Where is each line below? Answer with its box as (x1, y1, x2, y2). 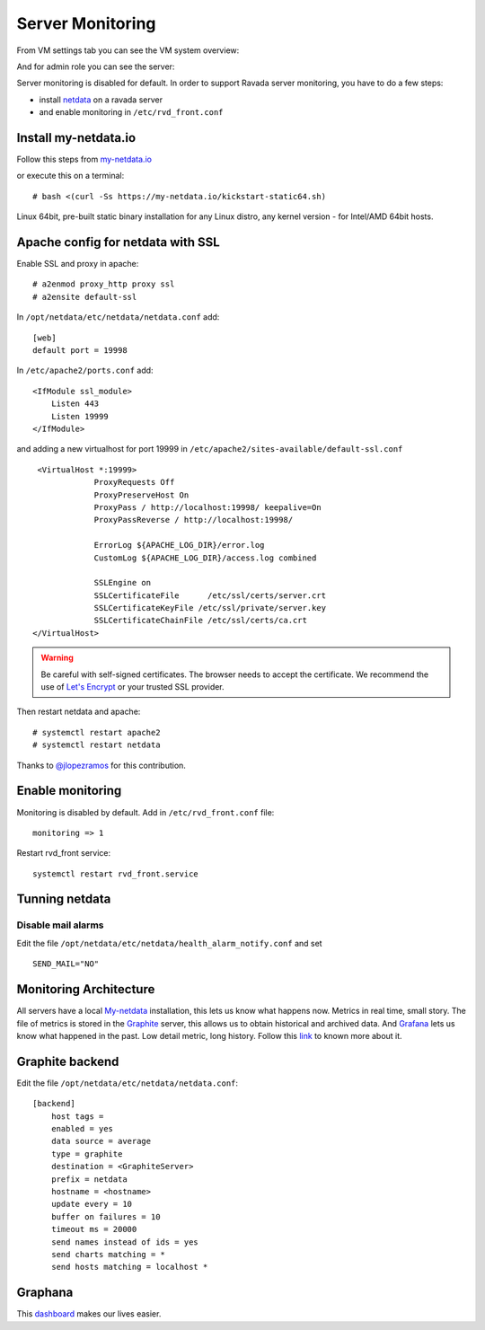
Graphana (16, 1285, 74, 1300)
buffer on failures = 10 (50, 1211, 161, 1221)
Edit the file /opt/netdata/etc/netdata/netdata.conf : (16, 1078, 238, 1088)
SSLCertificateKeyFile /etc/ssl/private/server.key (93, 603, 327, 613)
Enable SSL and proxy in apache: (16, 259, 139, 269)
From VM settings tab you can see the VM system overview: (16, 45, 240, 56)
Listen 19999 (50, 411, 109, 421)
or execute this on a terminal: (16, 171, 125, 181)
